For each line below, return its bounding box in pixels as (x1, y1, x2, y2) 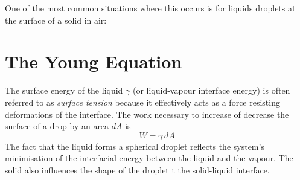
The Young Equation (5, 49, 182, 74)
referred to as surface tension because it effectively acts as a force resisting (5, 95, 280, 108)
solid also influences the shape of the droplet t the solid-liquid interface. (5, 163, 270, 176)
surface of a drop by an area (5, 120, 109, 132)
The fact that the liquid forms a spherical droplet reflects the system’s (5, 140, 264, 152)
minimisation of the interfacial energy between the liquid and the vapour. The (5, 152, 293, 164)
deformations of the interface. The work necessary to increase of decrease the (5, 108, 289, 120)
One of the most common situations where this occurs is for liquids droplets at (5, 2, 296, 14)
